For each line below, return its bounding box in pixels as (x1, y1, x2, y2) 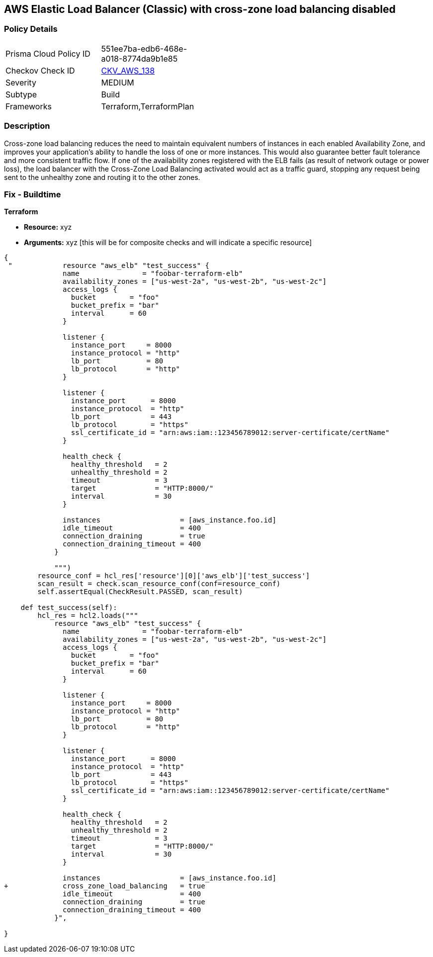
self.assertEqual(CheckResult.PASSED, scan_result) (37, 588, 243, 596)
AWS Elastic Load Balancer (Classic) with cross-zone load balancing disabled (4, 3, 396, 15)
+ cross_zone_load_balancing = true (4, 882, 205, 890)
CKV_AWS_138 (101, 65, 155, 76)
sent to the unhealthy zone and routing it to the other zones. (4, 173, 200, 181)
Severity (5, 77, 36, 87)
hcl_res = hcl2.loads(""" (37, 611, 138, 620)
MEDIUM (101, 77, 134, 87)
